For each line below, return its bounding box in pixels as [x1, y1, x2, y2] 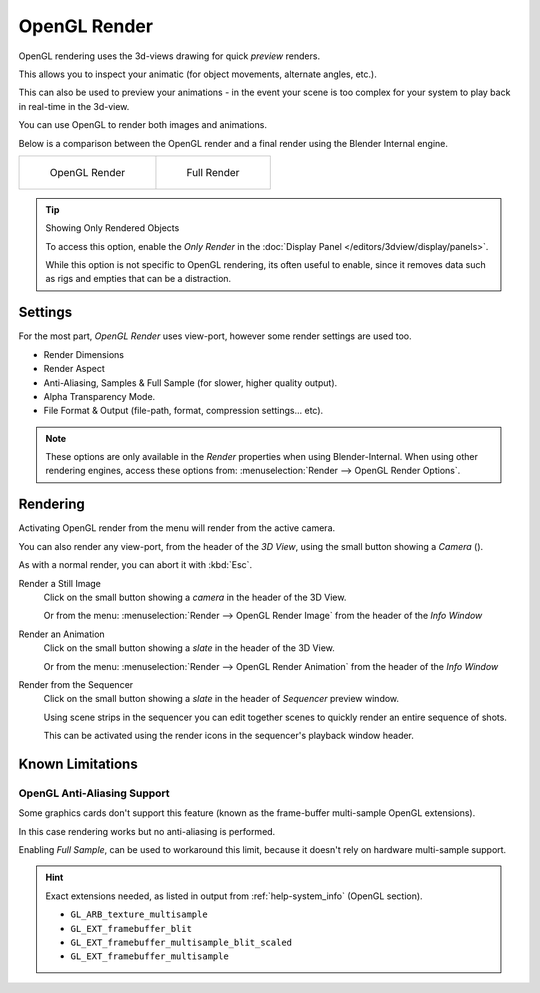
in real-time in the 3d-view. [18, 100, 130, 112]
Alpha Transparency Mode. [43, 390, 156, 402]
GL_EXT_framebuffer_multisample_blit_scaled [70, 936, 293, 948]
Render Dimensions [43, 348, 125, 360]
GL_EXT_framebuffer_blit [70, 923, 192, 934]
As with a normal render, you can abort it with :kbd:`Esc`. [18, 559, 253, 571]
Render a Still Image [18, 577, 102, 589]
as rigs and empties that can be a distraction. [45, 273, 232, 285]
